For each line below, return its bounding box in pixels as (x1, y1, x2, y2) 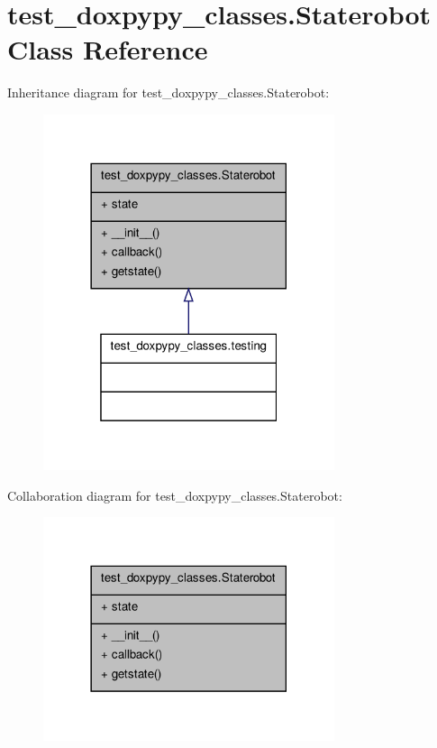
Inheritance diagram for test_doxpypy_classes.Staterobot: (7, 83, 330, 102)
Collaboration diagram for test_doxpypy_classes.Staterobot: (7, 485, 342, 504)
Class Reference (7, 31, 208, 68)
